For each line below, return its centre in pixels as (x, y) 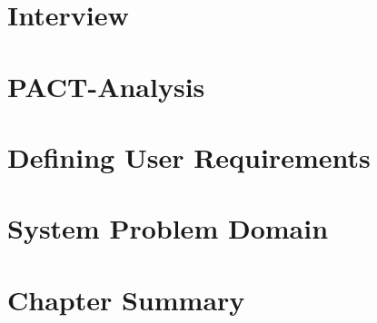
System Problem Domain (168, 228)
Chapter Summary (126, 299)
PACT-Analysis (106, 86)
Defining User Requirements (189, 157)
